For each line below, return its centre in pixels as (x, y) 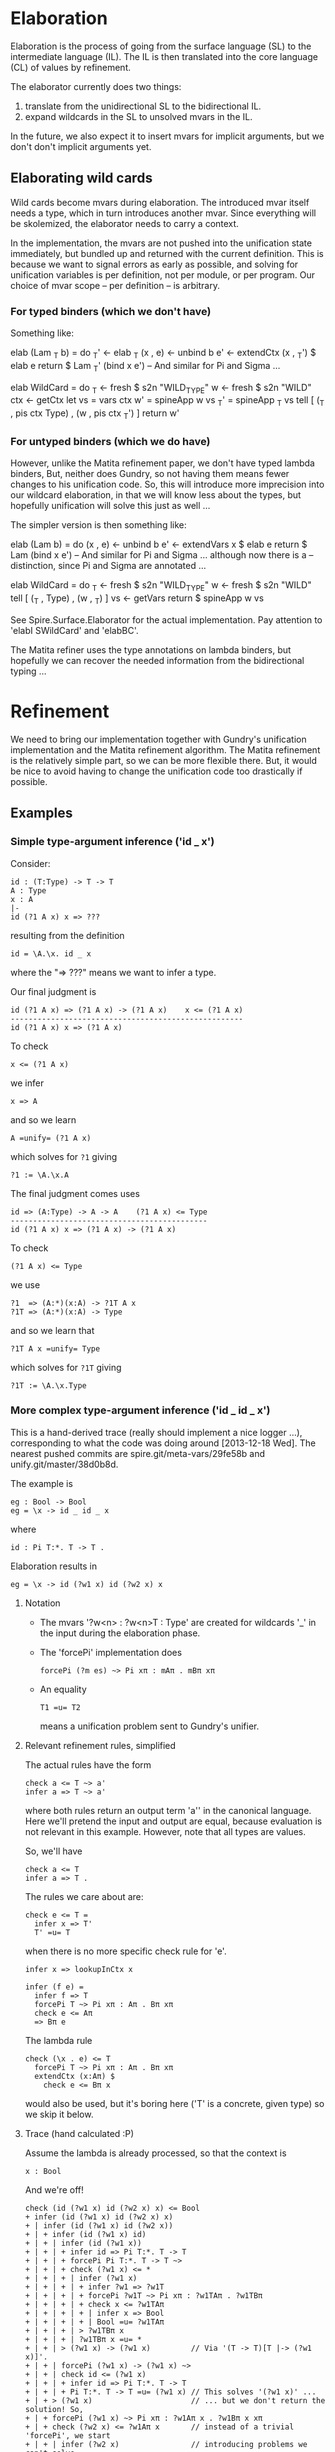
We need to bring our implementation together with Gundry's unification (158, 739)
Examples (41, 813)
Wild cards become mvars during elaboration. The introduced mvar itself (160, 202)
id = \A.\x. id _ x (51, 953)
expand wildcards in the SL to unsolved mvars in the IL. (138, 116)
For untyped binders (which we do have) (110, 441)
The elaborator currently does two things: (96, 86)
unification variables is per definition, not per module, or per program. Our (163, 274)
